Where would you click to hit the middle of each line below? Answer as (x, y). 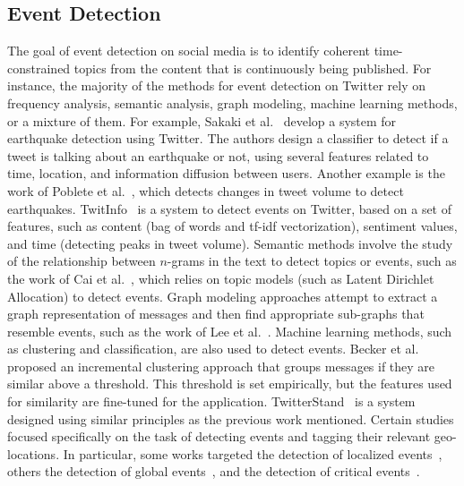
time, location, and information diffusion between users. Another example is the (226, 173)
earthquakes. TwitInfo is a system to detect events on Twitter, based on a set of (230, 208)
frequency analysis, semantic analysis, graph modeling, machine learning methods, (232, 102)
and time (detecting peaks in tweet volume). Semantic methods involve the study (230, 243)
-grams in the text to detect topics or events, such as (312, 261)
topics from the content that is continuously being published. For (253, 68)
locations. (34, 453)
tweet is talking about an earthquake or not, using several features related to (218, 155)
